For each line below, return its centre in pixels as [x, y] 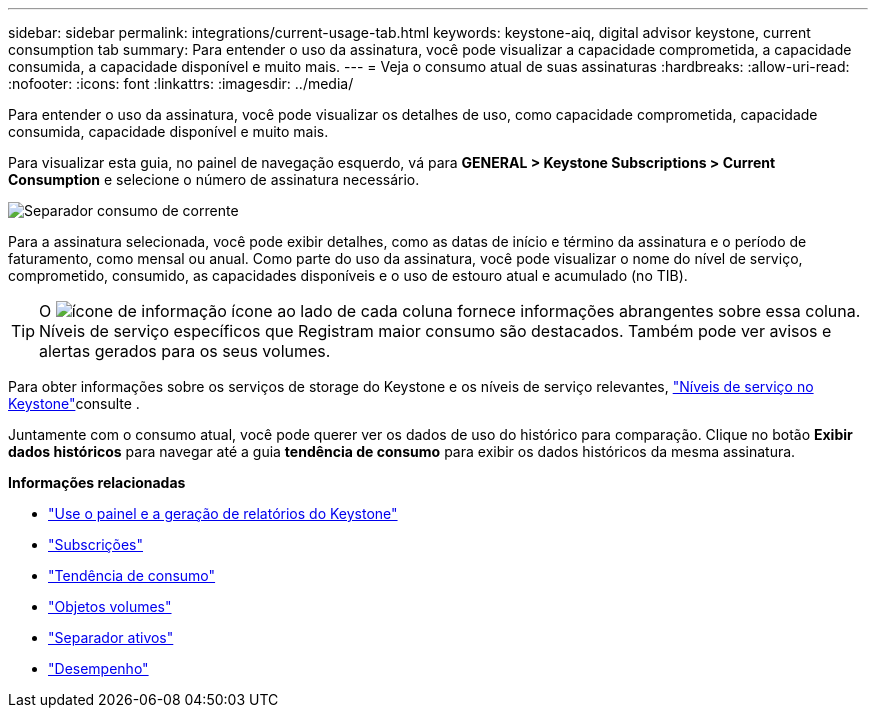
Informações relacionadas [97, 482]
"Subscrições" [96, 544]
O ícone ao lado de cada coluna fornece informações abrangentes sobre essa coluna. [450, 311]
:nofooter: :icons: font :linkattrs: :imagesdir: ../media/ [181, 83]
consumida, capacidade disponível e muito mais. [168, 131]
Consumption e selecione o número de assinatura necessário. [214, 179]
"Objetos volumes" [110, 606]
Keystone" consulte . [74, 403]
